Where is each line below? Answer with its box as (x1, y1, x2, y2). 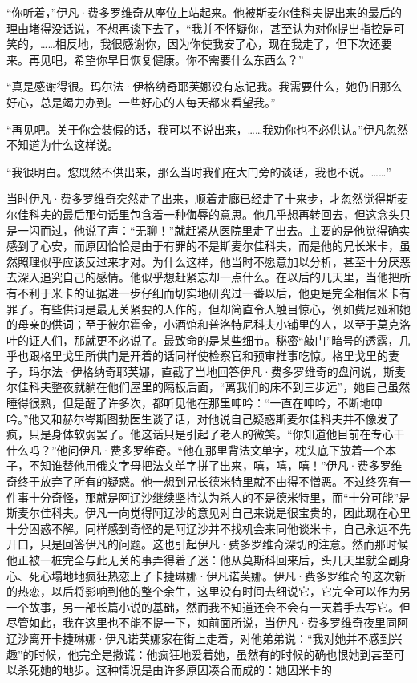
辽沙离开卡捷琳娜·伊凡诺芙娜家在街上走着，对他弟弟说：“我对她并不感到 (6, 629, 391, 646)
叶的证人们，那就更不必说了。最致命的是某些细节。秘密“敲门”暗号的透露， (6, 331, 399, 348)
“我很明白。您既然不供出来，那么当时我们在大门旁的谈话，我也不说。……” (6, 163, 391, 180)
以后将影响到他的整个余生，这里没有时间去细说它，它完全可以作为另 (51, 583, 411, 600)
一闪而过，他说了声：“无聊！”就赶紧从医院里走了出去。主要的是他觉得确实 (17, 221, 411, 238)
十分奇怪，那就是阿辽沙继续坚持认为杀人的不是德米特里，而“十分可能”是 (28, 488, 411, 505)
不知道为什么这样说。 (6, 136, 119, 153)
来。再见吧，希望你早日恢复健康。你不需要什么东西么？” (6, 51, 304, 67)
